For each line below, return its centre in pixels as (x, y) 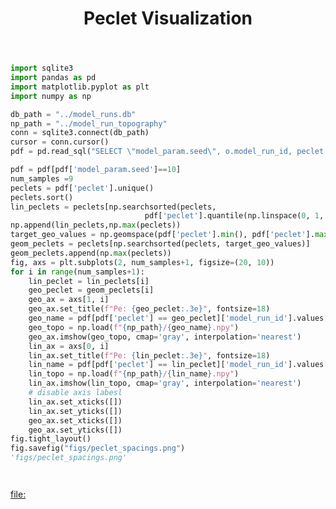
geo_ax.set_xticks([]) (75, 420)
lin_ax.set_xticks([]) (75, 402)
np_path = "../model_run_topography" (89, 123)
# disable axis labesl (75, 393)
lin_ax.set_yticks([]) (75, 411)
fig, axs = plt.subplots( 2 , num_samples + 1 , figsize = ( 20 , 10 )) (142, 262)
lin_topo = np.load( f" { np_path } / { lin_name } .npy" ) (134, 374)
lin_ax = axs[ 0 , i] (69, 346)
